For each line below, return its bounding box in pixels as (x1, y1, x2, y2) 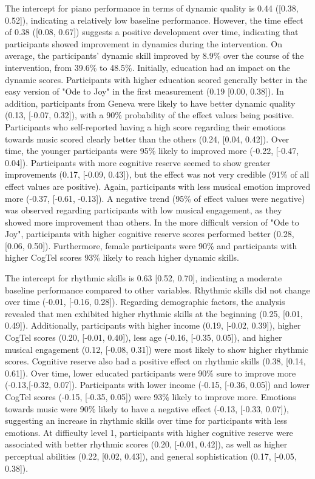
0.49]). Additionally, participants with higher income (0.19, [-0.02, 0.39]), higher (5, 319, 301, 332)
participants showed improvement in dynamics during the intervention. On (5, 37, 282, 50)
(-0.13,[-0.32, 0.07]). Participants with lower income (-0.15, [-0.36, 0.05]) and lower (5, 378, 310, 391)
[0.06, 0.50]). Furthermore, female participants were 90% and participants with (5, 239, 297, 252)
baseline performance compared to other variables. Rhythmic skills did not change (5, 283, 310, 296)
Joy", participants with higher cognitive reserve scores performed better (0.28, (5, 227, 294, 240)
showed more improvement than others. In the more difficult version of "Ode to (5, 215, 299, 228)
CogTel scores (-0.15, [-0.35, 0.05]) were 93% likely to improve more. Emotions (5, 390, 296, 403)
